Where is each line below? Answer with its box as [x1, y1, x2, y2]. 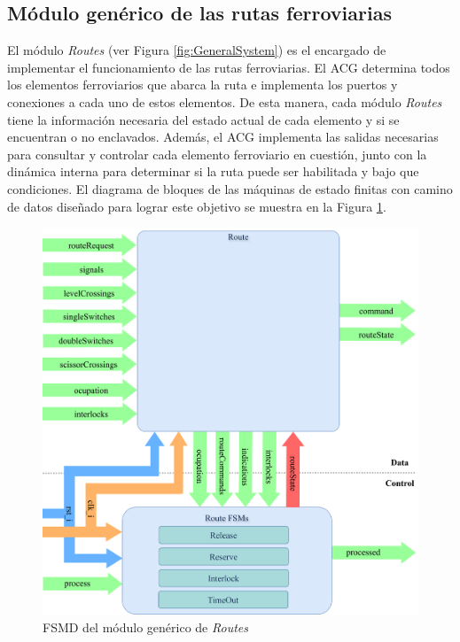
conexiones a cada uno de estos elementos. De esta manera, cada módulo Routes [7, 92, 442, 111]
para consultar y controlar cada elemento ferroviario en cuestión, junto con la [7, 144, 427, 163]
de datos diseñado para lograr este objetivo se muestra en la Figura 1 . [7, 197, 386, 215]
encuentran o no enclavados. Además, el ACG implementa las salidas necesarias [7, 128, 439, 146]
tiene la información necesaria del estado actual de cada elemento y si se [7, 110, 400, 128]
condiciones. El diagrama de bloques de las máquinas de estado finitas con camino [7, 179, 453, 197]
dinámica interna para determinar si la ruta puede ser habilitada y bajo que [7, 162, 419, 181]
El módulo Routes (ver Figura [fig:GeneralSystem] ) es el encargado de [7, 41, 386, 59]
